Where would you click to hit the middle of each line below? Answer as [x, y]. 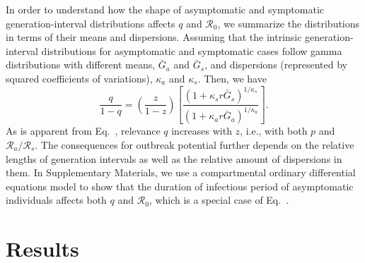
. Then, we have [232, 78]
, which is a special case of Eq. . [219, 200]
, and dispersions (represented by [276, 65]
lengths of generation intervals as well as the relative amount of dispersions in [174, 158]
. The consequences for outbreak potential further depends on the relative [195, 145]
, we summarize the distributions [289, 23]
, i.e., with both [274, 131]
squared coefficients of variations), [79, 78]
